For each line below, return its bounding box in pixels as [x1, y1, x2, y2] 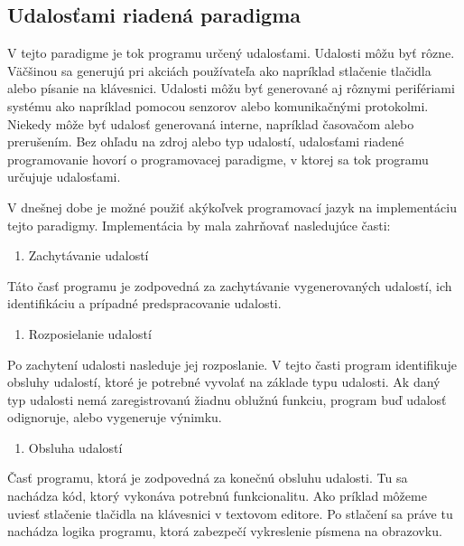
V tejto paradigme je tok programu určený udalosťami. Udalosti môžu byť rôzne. [7, 43, 455, 62]
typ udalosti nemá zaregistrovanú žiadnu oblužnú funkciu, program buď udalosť [7, 390, 447, 409]
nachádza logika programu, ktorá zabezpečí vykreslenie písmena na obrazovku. [7, 522, 442, 541]
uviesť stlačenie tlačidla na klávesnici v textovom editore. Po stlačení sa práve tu [7, 504, 453, 522]
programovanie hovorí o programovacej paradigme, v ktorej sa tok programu [7, 149, 429, 168]
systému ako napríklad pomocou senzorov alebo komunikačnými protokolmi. [7, 96, 429, 115]
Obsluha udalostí [28, 438, 123, 457]
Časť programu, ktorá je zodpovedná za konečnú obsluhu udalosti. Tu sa [7, 468, 408, 487]
